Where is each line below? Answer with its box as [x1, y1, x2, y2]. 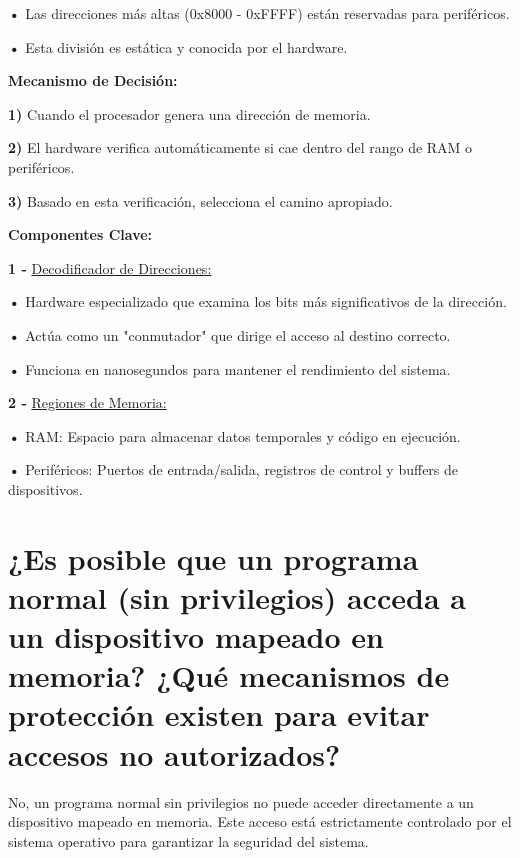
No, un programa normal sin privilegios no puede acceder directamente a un [8, 791, 474, 812]
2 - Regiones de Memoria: [8, 392, 167, 413]
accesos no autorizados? [8, 733, 341, 774]
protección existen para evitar [8, 694, 430, 735]
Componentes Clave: [8, 224, 153, 245]
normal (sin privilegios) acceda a [8, 576, 466, 617]
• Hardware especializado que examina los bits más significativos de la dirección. [8, 291, 507, 312]
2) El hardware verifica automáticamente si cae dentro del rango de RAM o [8, 137, 473, 158]
